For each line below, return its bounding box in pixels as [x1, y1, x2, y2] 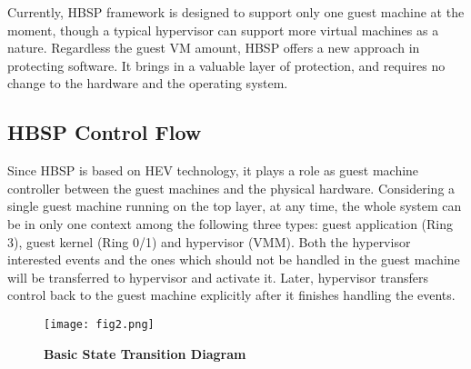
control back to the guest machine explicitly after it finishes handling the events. [7, 285, 456, 304]
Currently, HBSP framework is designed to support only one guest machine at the [7, 3, 465, 21]
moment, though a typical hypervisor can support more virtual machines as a [7, 20, 439, 39]
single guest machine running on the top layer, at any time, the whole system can [7, 196, 462, 215]
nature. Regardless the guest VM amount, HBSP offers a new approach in [7, 38, 420, 57]
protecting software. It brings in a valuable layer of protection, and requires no [7, 55, 446, 75]
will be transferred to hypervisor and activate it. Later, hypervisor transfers [7, 267, 429, 286]
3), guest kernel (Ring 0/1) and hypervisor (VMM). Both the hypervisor [7, 232, 411, 251]
